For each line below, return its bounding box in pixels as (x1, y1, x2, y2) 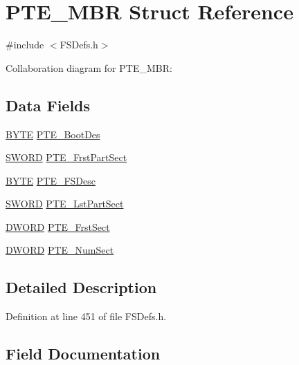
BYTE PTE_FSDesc (6, 173, 96, 187)
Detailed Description (6, 277, 157, 298)
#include (6, 37, 44, 52)
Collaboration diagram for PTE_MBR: (6, 60, 172, 75)
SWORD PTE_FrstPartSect (6, 150, 127, 165)
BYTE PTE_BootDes (6, 127, 100, 141)
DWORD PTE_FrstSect (6, 219, 110, 234)
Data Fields (6, 94, 91, 115)
